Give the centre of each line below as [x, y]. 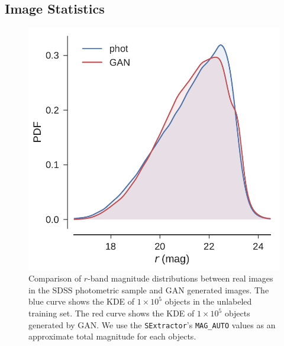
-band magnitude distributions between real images [180, 278]
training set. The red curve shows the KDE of [112, 313]
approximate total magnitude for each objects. [112, 336]
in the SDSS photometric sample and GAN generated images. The [149, 290]
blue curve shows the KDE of [82, 301]
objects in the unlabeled [208, 301]
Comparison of [55, 278]
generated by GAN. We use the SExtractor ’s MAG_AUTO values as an [152, 324]
